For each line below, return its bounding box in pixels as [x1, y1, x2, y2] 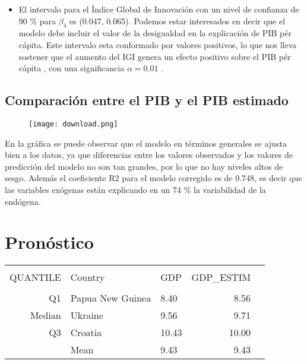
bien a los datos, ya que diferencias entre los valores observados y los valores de [5, 148, 293, 161]
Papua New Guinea [70, 291, 151, 305]
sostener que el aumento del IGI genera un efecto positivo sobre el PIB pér [18, 50, 291, 62]
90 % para [18, 14, 56, 27]
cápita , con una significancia [18, 62, 125, 74]
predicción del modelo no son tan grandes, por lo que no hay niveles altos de [5, 160, 283, 172]
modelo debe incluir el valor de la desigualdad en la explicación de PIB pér [18, 27, 292, 39]
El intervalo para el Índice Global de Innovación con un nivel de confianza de [18, 3, 299, 15]
